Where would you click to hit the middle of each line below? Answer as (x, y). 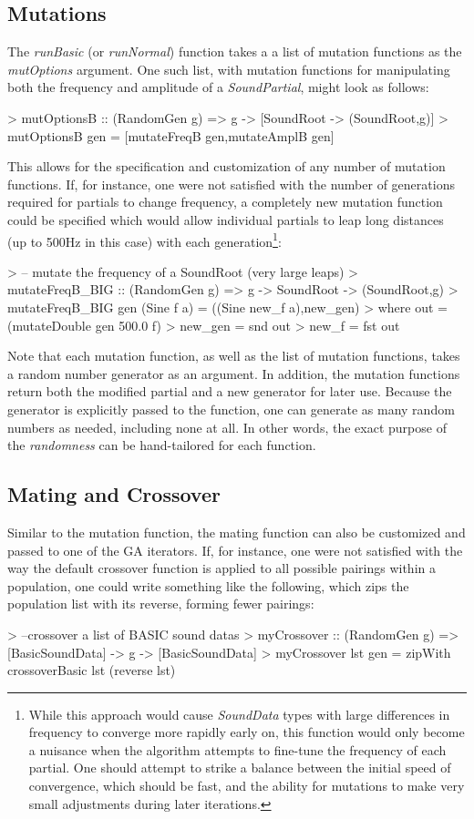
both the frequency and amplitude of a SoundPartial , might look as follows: (218, 87)
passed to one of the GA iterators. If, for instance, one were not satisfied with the (235, 550)
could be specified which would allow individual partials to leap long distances (226, 219)
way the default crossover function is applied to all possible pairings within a (222, 568)
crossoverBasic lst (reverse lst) (92, 670)
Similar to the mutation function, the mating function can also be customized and (237, 532)
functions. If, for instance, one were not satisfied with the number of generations (231, 184)
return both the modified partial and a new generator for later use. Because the (230, 391)
